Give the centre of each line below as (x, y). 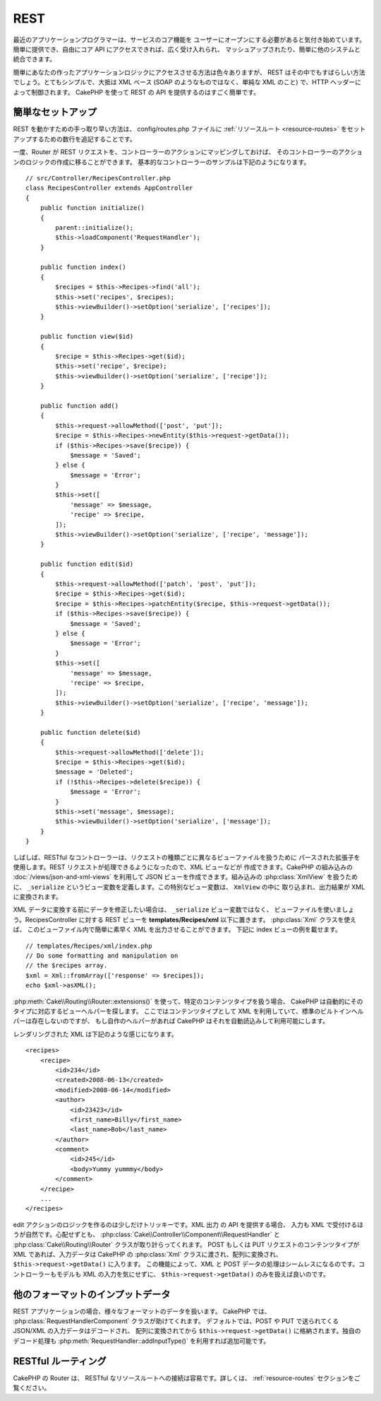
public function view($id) (87, 337)
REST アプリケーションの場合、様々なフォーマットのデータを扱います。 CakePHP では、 (142, 1311)
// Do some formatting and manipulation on (102, 956)
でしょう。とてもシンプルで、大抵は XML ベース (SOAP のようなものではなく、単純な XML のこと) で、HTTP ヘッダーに (187, 82)
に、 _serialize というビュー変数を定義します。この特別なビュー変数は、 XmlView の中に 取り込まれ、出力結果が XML (189, 887)
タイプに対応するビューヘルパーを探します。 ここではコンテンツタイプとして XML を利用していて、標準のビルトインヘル (188, 1011)
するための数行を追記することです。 (84, 139)
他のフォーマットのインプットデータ (92, 1294)
